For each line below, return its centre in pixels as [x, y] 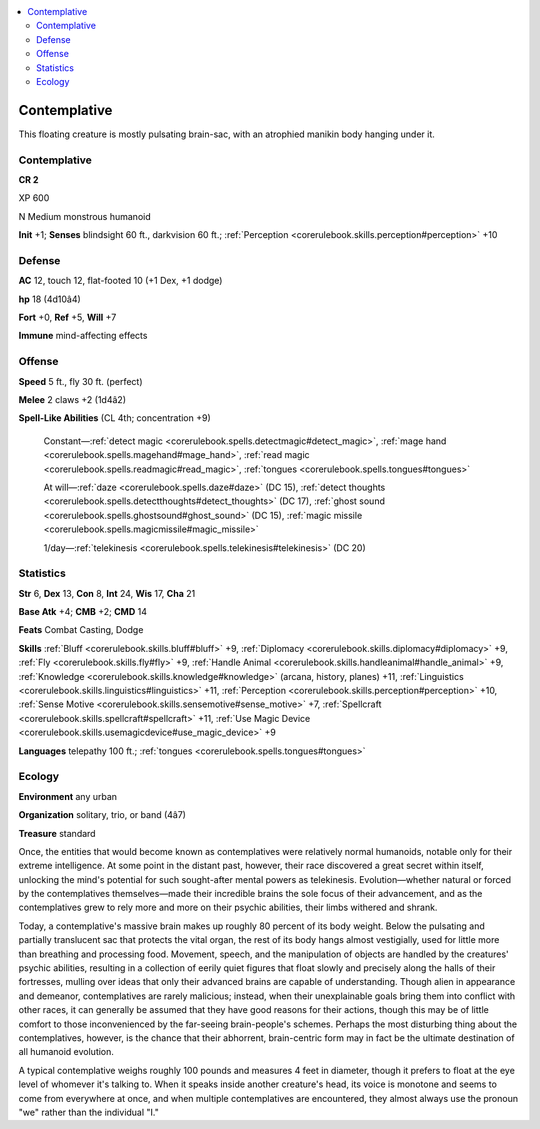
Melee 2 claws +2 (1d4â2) [72, 400]
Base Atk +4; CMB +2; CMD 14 [82, 612]
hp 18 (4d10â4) [50, 299]
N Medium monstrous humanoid [84, 216]
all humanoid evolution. [66, 1052]
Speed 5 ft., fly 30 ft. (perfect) [81, 381]
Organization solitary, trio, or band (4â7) [102, 815]
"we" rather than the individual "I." [88, 1112]
